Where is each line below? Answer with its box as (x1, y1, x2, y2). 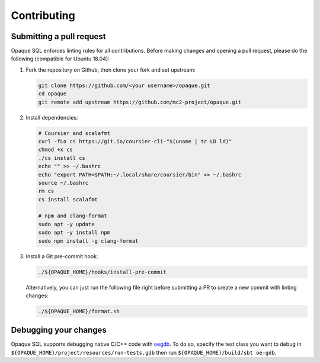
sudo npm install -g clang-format (38, 237, 139, 244)
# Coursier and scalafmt (38, 130, 111, 136)
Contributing (11, 9, 75, 22)
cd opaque (38, 91, 67, 97)
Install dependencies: (25, 114, 78, 121)
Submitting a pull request (11, 31, 106, 41)
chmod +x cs (38, 146, 73, 153)
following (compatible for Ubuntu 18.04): (11, 55, 110, 62)
